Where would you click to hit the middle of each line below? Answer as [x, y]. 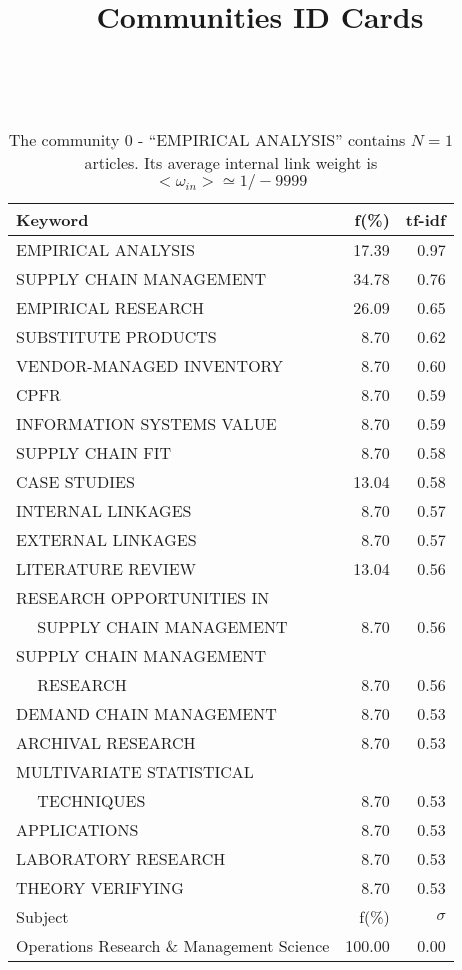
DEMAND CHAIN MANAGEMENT [146, 713]
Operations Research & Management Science [173, 945]
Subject [42, 916]
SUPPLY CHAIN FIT [94, 452]
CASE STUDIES [75, 481]
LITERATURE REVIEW [106, 568]
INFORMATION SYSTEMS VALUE [146, 423]
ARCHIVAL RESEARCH [106, 742]
